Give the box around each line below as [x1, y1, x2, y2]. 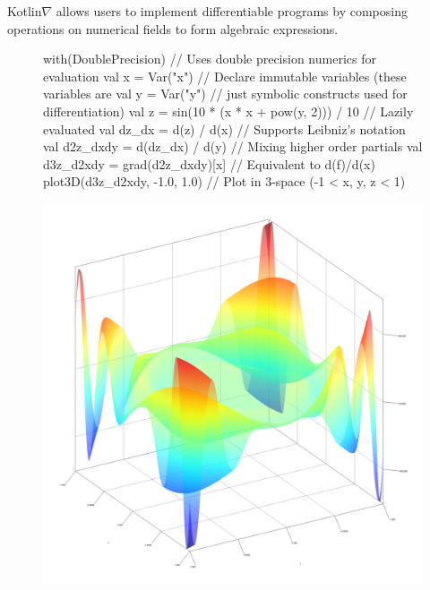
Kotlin [7, 2, 42, 20]
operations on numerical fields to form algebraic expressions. [7, 19, 339, 38]
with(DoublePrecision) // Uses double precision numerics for [43, 49, 376, 68]
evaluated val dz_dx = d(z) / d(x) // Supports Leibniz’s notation [43, 119, 406, 138]
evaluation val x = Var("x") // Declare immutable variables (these [43, 66, 407, 85]
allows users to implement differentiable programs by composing [56, 2, 408, 20]
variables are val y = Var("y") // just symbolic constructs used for [43, 84, 408, 103]
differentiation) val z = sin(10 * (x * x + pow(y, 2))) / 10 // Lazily [43, 101, 414, 120]
